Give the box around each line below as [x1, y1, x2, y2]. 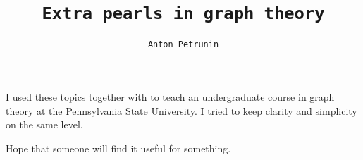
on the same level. [6, 117, 83, 132]
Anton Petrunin [147, 39, 219, 50]
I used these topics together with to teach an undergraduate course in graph [6, 89, 335, 104]
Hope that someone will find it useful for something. [6, 140, 231, 155]
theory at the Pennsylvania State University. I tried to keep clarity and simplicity [6, 103, 357, 118]
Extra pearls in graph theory [42, 4, 325, 24]
